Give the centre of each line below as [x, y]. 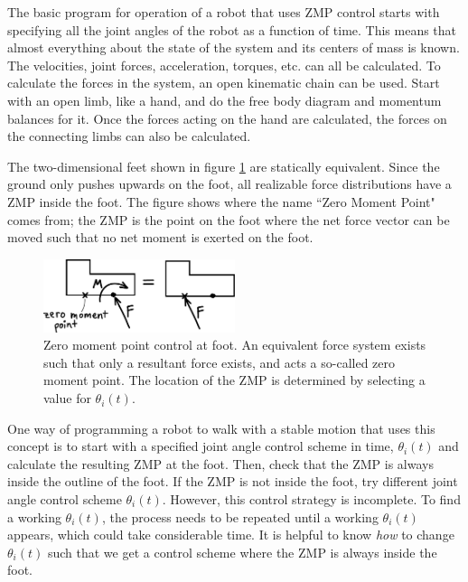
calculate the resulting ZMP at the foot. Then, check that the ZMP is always [220, 463]
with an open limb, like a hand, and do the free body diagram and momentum [225, 100]
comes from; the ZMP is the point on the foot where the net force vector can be [229, 219]
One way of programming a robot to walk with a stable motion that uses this [221, 428]
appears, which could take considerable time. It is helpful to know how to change [231, 535]
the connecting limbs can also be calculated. [129, 136]
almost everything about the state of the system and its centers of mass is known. [234, 47]
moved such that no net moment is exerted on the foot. [160, 237]
